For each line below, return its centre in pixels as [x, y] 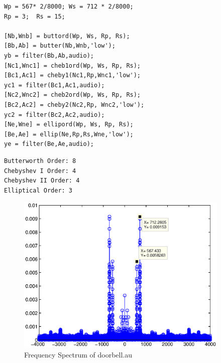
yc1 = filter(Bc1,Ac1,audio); [54, 85]
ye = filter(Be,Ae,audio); [49, 144]
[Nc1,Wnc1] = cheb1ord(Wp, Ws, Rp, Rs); [73, 65]
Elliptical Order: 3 [38, 190]
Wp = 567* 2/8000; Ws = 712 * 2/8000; [69, 7]
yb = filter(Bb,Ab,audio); [49, 55]
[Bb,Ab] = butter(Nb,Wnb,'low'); [60, 46]
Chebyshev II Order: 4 [42, 181]
